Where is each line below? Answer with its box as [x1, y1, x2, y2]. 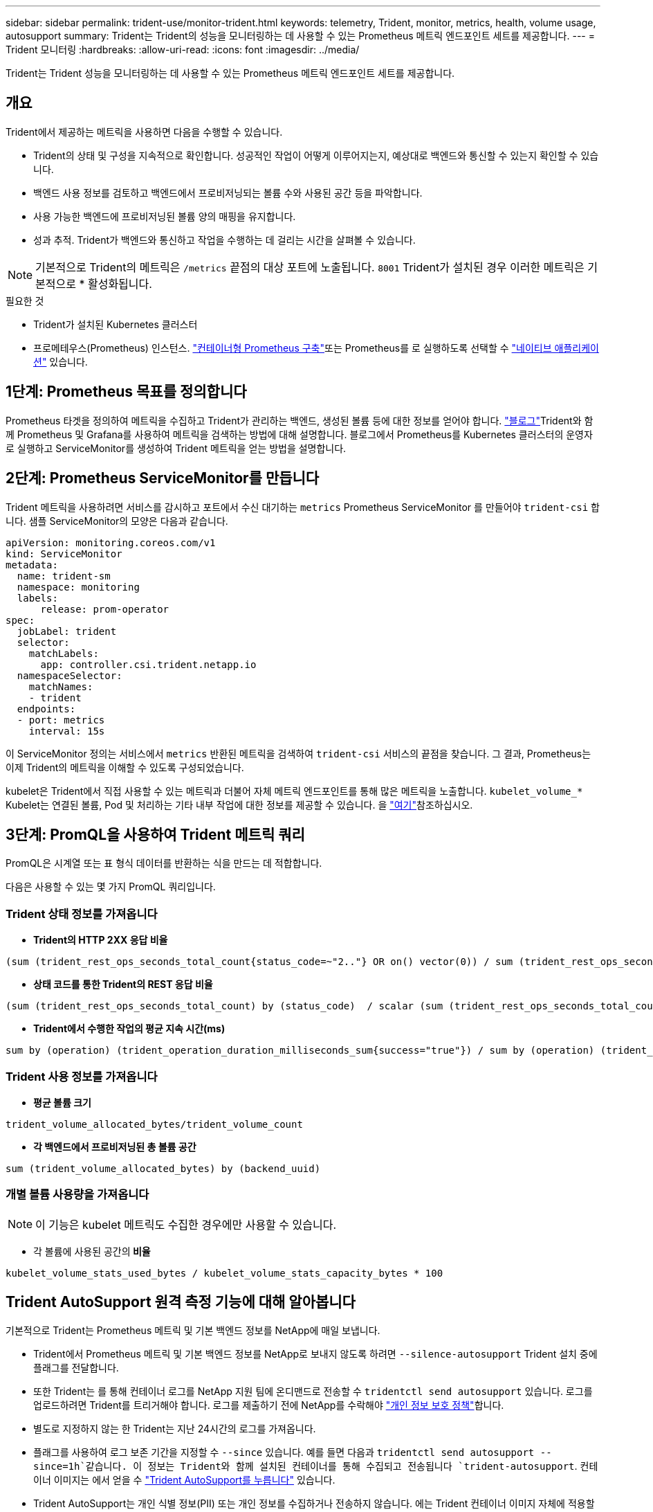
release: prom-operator [40, 603, 169, 615]
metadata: [6, 559, 58, 570]
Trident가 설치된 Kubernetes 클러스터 [33, 318, 198, 330]
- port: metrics [17, 714, 105, 726]
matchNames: [28, 681, 93, 692]
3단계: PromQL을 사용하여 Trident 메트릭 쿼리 [6, 825, 305, 843]
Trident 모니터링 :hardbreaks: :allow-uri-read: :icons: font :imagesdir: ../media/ [6, 44, 360, 55]
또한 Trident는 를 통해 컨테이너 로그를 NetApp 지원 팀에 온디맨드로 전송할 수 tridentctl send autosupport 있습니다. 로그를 [33, 1385, 593, 1398]
